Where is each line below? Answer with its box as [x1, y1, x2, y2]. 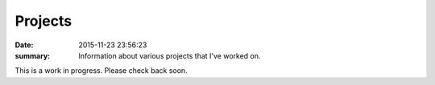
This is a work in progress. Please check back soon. [14, 66, 188, 75]
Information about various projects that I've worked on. [78, 51, 261, 60]
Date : [14, 40, 34, 50]
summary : [14, 51, 51, 60]
